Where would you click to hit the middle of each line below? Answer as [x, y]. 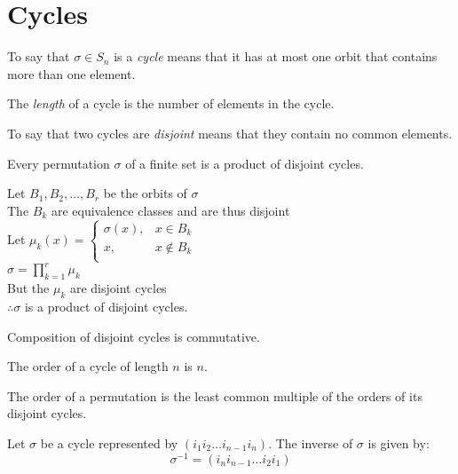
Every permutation [59, 163]
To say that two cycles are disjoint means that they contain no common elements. [230, 133]
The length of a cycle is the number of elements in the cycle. [171, 103]
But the [28, 288]
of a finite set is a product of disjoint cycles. [245, 163]
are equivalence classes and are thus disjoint [170, 210]
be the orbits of [145, 193]
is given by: [399, 442]
